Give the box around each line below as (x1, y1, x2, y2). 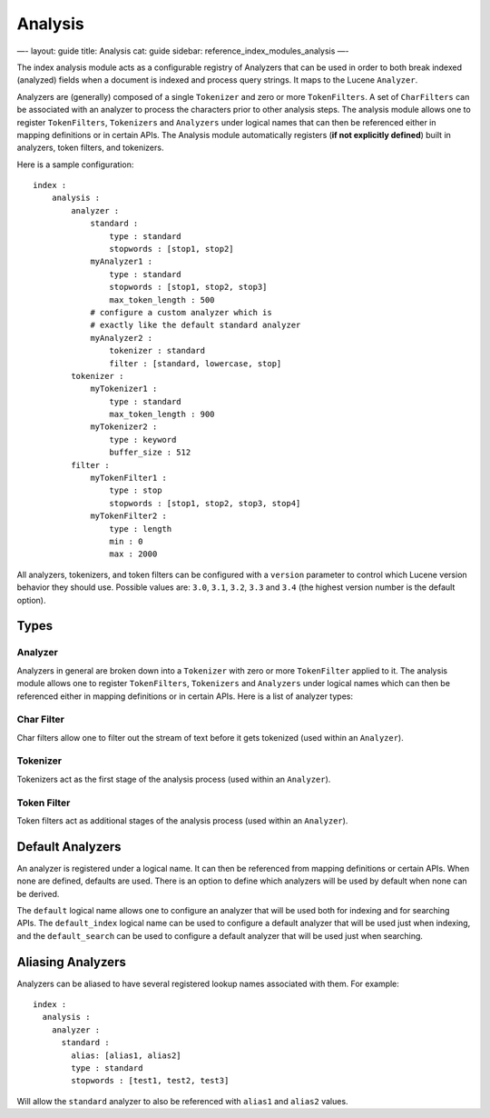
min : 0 (109, 536, 143, 546)
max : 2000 (109, 549, 158, 559)
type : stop (109, 485, 162, 495)
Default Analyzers (16, 839, 122, 854)
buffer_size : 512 (109, 447, 191, 458)
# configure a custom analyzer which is (90, 307, 272, 317)
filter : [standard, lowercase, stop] (109, 358, 282, 368)
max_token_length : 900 (109, 409, 215, 420)
